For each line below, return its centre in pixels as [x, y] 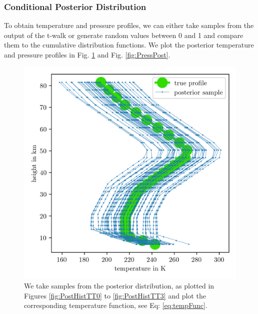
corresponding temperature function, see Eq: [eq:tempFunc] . [116, 305]
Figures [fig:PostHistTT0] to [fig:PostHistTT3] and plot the [115, 295]
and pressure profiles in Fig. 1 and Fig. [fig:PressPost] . [87, 54]
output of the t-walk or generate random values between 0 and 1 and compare [124, 35]
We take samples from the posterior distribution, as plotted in [119, 286]
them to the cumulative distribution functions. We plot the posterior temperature [129, 45]
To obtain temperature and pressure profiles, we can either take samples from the [129, 25]
